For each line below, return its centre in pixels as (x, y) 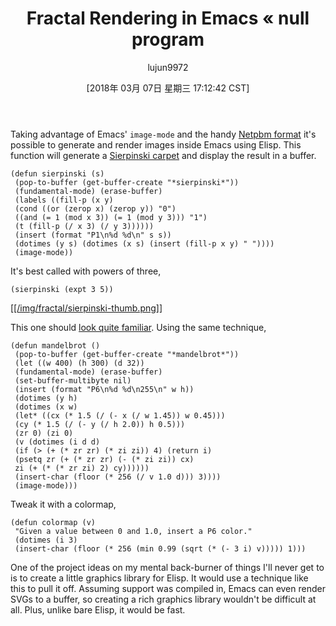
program (168, 39)
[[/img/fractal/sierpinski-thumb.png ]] (86, 308)
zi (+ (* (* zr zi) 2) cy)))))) (82, 468)
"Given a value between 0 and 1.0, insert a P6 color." (133, 531)
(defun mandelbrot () (55, 345)
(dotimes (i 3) (46, 540)
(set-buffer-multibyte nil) (73, 380)
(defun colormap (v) (53, 522)
